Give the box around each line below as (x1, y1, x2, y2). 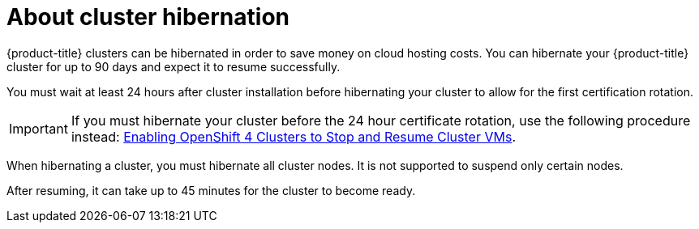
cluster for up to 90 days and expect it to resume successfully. (6, 59, 341, 74)
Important (9, 120, 68, 137)
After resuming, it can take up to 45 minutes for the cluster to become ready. (6, 183, 416, 197)
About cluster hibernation (6, 3, 290, 31)
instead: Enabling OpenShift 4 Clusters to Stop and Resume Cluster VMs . (71, 128, 516, 145)
